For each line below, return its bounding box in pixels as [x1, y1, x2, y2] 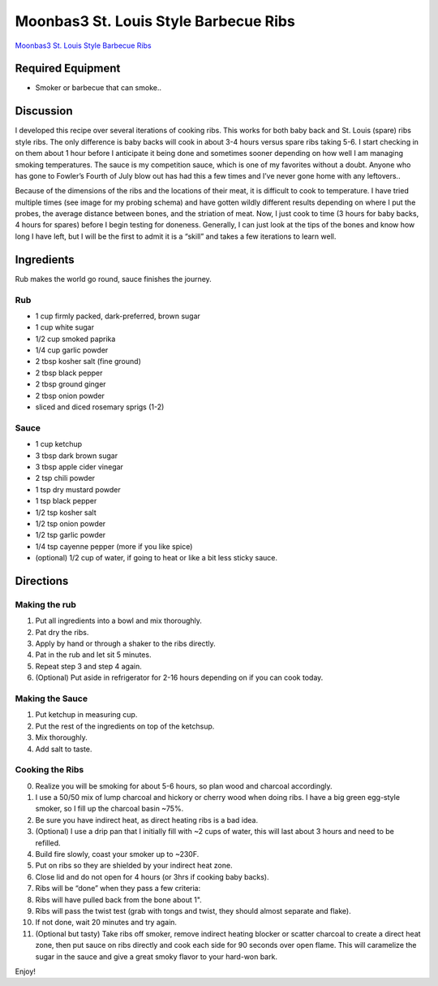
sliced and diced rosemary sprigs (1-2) [35, 402, 165, 412]
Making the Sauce [15, 693, 88, 704]
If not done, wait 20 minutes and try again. [35, 918, 178, 928]
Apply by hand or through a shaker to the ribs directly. [35, 638, 217, 649]
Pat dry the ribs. [35, 627, 89, 637]
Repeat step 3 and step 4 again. [35, 661, 142, 671]
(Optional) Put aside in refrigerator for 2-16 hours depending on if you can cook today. [35, 672, 324, 682]
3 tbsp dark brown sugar [35, 451, 118, 461]
